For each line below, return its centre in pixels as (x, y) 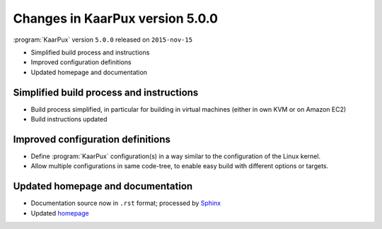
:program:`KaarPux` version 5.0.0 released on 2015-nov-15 (103, 40)
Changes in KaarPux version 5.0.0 (116, 18)
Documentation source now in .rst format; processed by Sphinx (126, 203)
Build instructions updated (69, 119)
